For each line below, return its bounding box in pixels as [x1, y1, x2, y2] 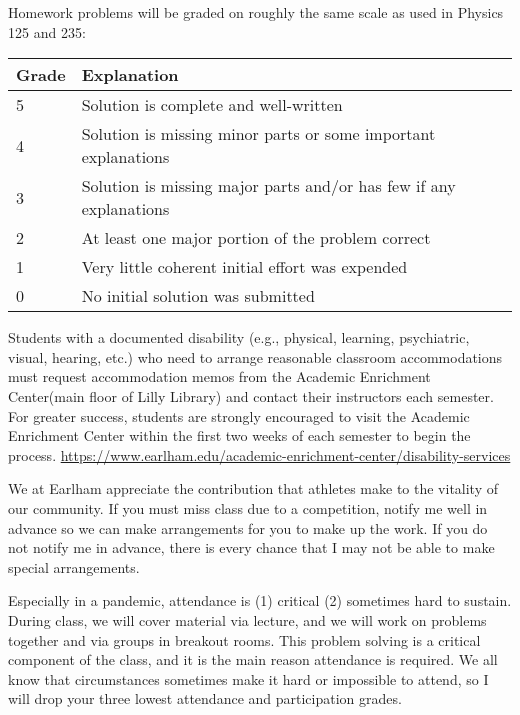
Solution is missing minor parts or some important [81, 122, 436, 146]
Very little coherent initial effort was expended [81, 255, 408, 279]
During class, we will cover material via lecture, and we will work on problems [8, 609, 487, 630]
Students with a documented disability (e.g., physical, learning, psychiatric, [8, 327, 470, 348]
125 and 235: [8, 21, 86, 42]
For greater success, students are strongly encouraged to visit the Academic [8, 405, 470, 426]
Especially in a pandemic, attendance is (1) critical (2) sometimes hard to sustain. [8, 590, 512, 611]
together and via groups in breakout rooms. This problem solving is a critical [8, 629, 481, 650]
